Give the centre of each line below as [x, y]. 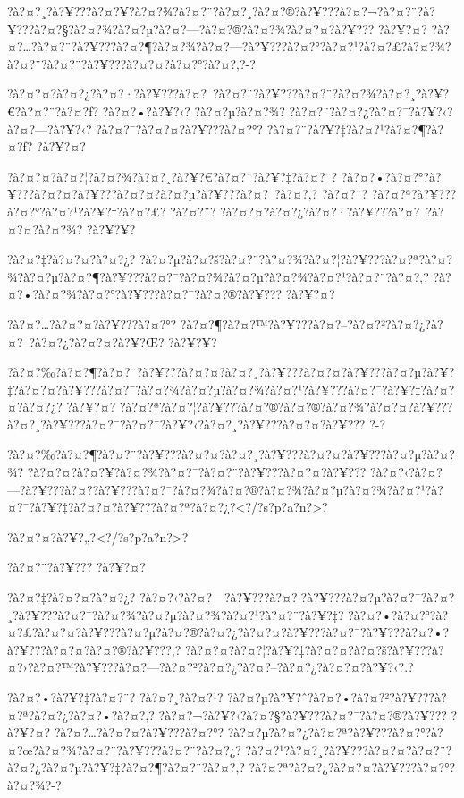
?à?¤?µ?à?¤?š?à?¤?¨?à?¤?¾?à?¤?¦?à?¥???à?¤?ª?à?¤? [296, 259]
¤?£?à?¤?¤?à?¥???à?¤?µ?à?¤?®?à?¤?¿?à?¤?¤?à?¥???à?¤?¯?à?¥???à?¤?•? [228, 632]
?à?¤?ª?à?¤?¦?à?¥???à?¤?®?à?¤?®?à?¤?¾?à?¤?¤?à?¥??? [286, 407]
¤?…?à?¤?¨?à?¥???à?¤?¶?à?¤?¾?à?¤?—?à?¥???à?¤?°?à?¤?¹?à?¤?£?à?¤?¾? [229, 46]
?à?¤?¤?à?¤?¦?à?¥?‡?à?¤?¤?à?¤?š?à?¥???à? [314, 649]
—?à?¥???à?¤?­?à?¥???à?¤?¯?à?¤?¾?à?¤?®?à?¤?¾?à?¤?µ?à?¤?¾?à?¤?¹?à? [225, 489]
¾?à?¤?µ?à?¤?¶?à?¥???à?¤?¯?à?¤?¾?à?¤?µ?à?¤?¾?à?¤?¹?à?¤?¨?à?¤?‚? [218, 276]
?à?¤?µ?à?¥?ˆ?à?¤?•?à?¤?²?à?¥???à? [337, 697]
